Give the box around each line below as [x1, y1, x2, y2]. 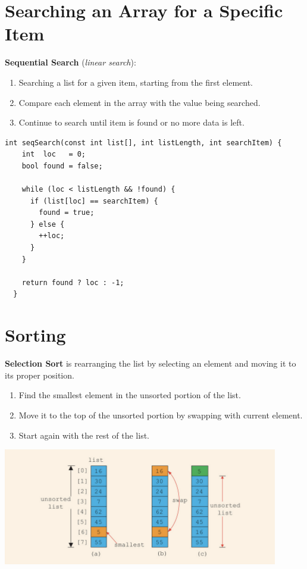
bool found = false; [21, 161, 103, 170]
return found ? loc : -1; [21, 278, 124, 287]
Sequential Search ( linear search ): [5, 56, 136, 68]
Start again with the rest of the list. [18, 429, 149, 441]
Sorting [5, 323, 66, 347]
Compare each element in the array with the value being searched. [18, 96, 261, 108]
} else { [30, 220, 65, 229]
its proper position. [5, 368, 74, 381]
